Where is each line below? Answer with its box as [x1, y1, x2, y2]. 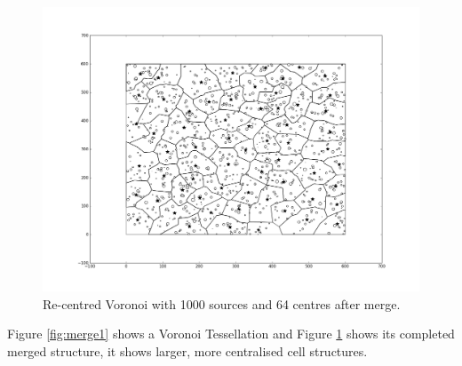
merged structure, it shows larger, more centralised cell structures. [7, 341, 368, 360]
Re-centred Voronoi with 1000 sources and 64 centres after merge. [43, 294, 401, 313]
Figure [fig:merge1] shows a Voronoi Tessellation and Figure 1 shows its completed [7, 324, 455, 343]
